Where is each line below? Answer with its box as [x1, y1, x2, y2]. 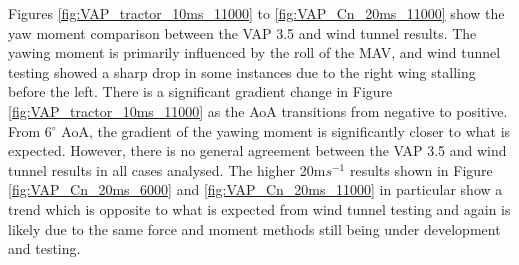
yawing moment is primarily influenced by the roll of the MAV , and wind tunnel [8, 42, 501, 63]
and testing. [8, 238, 81, 259]
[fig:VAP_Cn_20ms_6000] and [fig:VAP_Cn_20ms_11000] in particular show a [8, 179, 503, 200]
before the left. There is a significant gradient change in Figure [8, 81, 393, 102]
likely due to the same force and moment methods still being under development [8, 218, 501, 239]
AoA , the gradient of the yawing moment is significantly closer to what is [61, 120, 511, 141]
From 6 [8, 120, 52, 141]
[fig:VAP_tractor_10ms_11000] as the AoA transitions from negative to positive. [8, 100, 508, 121]
